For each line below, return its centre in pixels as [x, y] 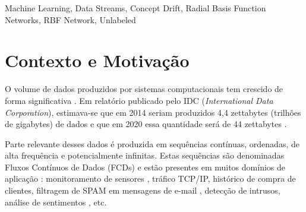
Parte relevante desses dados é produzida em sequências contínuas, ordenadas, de [152, 143]
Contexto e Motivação [97, 60]
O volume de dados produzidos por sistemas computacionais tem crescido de [144, 89]
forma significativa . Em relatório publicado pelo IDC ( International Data [139, 100]
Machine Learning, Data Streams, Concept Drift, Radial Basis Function [135, 8]
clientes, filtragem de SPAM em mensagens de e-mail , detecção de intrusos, [143, 190]
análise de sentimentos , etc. [56, 202]
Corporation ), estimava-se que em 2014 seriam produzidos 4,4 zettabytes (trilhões [153, 112]
